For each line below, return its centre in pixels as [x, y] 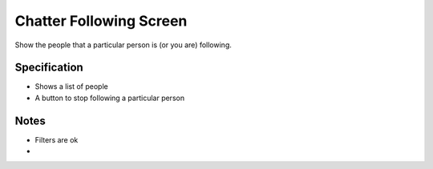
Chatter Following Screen [101, 21]
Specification [49, 68]
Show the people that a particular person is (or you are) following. [123, 45]
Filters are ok [57, 139]
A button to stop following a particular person [109, 98]
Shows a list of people [71, 87]
